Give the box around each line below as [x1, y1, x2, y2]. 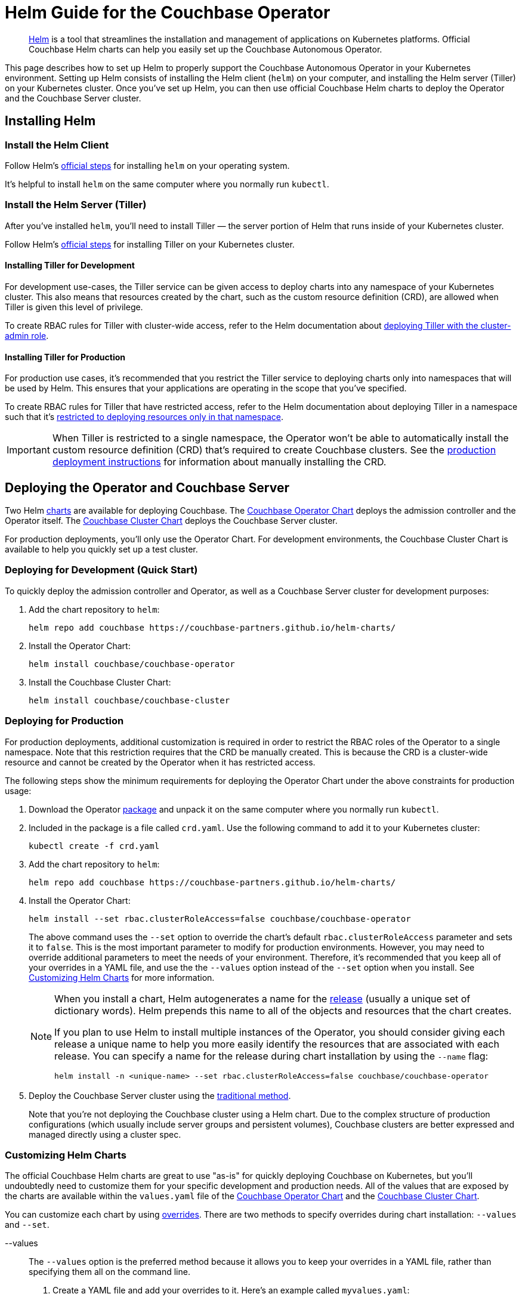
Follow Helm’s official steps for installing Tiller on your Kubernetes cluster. [5, 239, 295, 249]
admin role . [5, 330, 49, 341]
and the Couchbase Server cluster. [5, 92, 141, 103]
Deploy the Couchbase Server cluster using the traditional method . [29, 1090, 291, 1101]
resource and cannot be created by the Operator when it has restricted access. [5, 756, 316, 767]
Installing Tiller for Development [5, 260, 135, 271]
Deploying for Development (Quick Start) [5, 564, 198, 576]
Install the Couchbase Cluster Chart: [29, 677, 171, 687]
